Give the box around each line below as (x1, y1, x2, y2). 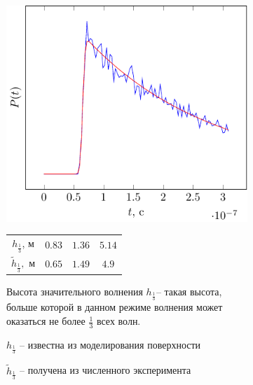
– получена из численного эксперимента (20, 363, 191, 377)
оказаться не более (6, 314, 86, 328)
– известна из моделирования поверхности (20, 337, 201, 351)
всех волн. (96, 314, 141, 328)
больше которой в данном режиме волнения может (6, 300, 223, 314)
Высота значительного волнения (6, 284, 143, 299)
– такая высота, (156, 284, 222, 299)
